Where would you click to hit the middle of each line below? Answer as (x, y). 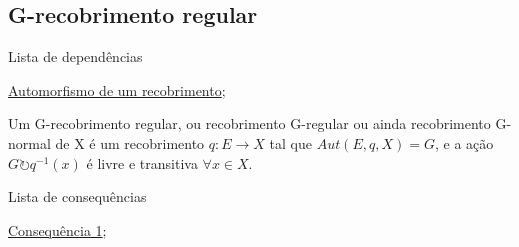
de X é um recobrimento (130, 142)
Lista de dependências (75, 56)
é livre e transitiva (142, 162)
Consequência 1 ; (57, 229)
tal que (290, 142)
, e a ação (464, 142)
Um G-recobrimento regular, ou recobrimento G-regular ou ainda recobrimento (249, 123)
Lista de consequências (77, 196)
